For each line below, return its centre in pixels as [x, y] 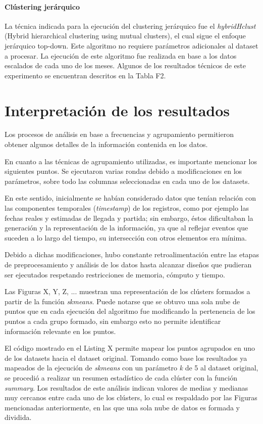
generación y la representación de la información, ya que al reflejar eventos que [126, 228]
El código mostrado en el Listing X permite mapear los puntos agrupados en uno [130, 348]
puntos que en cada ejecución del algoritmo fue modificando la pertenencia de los [130, 311]
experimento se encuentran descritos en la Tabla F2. [85, 75]
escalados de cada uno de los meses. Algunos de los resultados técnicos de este [125, 65]
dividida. [18, 417]
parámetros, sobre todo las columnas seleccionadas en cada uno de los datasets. [127, 181]
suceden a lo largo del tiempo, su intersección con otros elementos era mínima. [126, 237]
